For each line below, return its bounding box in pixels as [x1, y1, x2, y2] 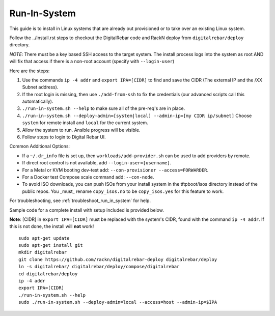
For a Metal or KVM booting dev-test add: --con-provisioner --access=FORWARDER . [22, 167, 209, 173]
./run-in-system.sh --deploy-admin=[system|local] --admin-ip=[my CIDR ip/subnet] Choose [22, 112, 252, 119]
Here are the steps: [9, 68, 50, 74]
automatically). [22, 98, 53, 104]
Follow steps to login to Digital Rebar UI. [22, 134, 106, 140]
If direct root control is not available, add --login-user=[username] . [22, 160, 172, 166]
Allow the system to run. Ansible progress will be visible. [22, 127, 141, 133]
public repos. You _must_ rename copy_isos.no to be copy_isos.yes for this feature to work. [22, 188, 224, 194]
